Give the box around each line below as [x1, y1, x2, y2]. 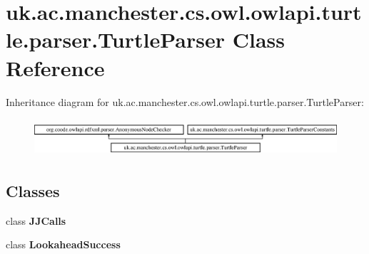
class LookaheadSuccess [6, 237, 121, 252]
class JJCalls [6, 213, 66, 228]
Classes [6, 179, 60, 201]
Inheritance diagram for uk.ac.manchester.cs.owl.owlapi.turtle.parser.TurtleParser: [6, 94, 364, 109]
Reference [6, 53, 105, 82]
